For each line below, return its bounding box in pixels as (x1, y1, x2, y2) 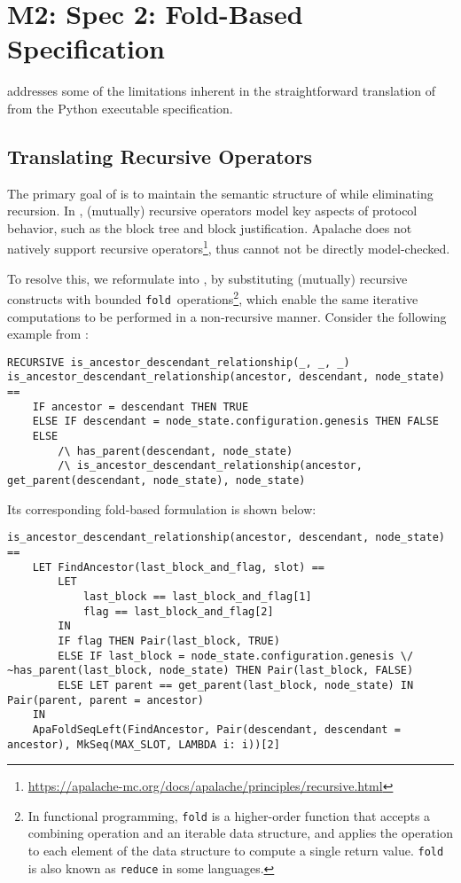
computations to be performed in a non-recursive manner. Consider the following (7, 307, 447, 325)
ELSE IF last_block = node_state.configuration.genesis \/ (58, 649, 414, 662)
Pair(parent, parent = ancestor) (7, 693, 204, 707)
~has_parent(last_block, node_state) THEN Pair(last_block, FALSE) (7, 664, 414, 677)
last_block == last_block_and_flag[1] (82, 590, 312, 603)
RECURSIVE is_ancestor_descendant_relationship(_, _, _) (7, 356, 350, 369)
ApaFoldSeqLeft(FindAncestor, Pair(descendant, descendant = (32, 723, 401, 736)
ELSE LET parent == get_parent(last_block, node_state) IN (58, 678, 414, 692)
